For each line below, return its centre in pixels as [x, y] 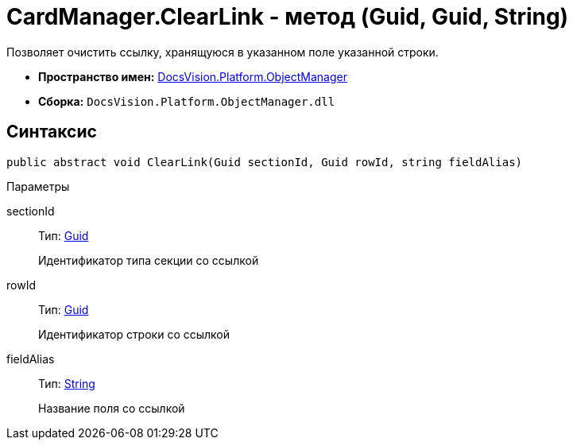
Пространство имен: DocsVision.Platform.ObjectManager [193, 76]
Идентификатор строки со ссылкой [134, 334]
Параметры [38, 186]
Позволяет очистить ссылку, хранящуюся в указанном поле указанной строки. [223, 52]
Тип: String [67, 383]
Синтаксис [52, 132]
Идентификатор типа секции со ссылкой [149, 260]
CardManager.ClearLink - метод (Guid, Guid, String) [288, 17]
